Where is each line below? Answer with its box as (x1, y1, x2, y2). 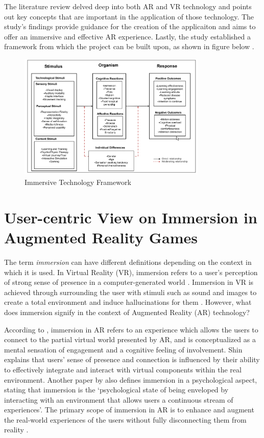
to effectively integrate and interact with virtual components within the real (4, 364, 242, 374)
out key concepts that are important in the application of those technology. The (4, 11, 254, 22)
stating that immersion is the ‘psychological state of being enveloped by (4, 384, 229, 395)
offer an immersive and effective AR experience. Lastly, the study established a (4, 31, 251, 41)
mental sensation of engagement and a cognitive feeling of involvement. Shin (4, 344, 243, 354)
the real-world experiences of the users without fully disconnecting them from (4, 414, 247, 425)
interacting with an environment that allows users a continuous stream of (4, 394, 233, 405)
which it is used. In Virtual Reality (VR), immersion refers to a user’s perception (4, 266, 258, 277)
